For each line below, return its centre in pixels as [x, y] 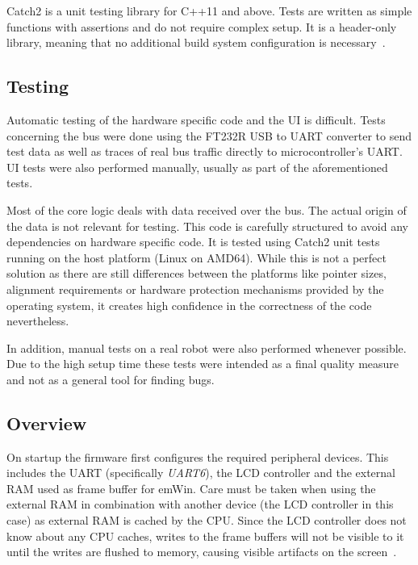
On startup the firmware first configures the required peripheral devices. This [198, 456]
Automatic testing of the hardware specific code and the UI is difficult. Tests [196, 119]
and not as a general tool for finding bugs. [111, 379]
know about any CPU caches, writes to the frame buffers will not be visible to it [205, 536]
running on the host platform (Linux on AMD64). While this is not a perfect [196, 257]
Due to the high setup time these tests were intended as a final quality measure [203, 364]
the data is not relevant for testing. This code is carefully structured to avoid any [207, 226]
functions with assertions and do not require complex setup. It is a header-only [202, 26]
